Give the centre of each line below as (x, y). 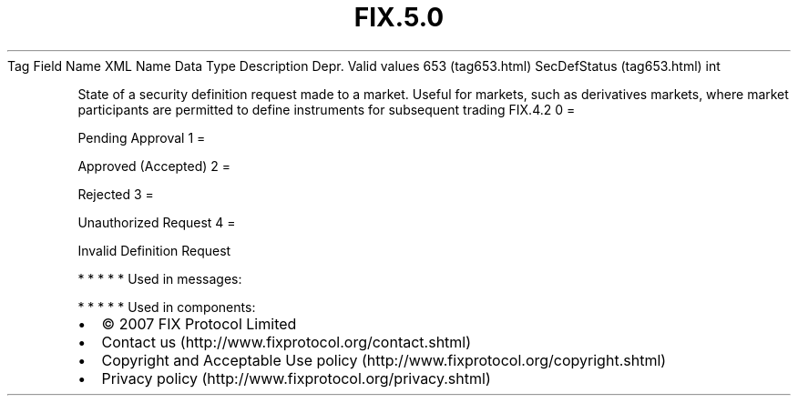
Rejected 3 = (116, 194)
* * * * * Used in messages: (160, 278)
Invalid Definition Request (154, 250)
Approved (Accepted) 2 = (154, 166)
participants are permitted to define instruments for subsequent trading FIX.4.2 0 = (327, 109)
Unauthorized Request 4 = (157, 222)
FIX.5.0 (399, 17)
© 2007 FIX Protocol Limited (199, 323)
